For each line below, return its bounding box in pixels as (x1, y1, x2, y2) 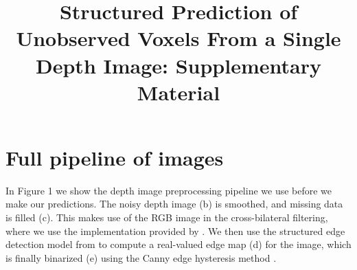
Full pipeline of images (5, 143, 224, 171)
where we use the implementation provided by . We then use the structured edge (5, 223, 345, 238)
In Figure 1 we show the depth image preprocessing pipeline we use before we (5, 183, 332, 197)
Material (137, 78, 220, 106)
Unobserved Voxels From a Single (16, 24, 341, 52)
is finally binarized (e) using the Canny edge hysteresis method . (5, 250, 277, 265)
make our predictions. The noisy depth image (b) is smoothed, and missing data (5, 196, 343, 211)
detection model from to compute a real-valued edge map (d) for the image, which (5, 237, 352, 251)
